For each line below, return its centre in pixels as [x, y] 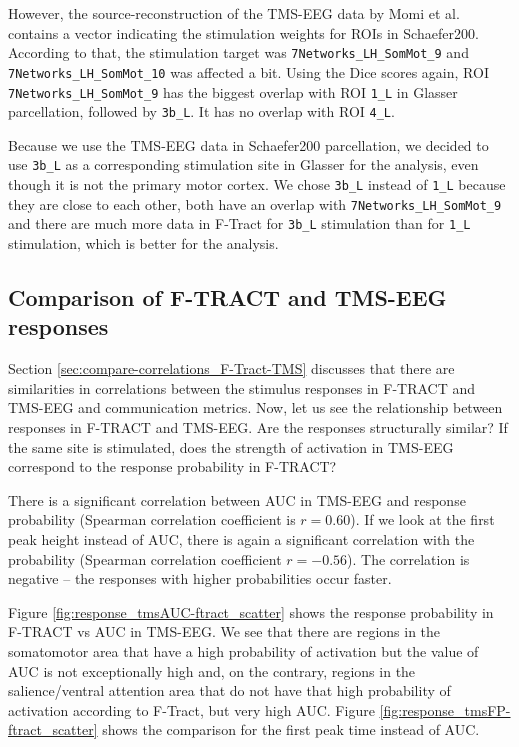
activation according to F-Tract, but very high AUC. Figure [191, 709]
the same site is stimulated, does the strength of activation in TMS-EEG [231, 446]
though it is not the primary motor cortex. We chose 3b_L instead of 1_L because [257, 184]
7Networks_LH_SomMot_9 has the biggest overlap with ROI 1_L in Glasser [233, 91]
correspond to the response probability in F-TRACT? [172, 466]
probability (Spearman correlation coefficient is [152, 519]
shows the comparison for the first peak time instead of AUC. [291, 729]
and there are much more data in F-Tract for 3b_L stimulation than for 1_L [239, 223]
